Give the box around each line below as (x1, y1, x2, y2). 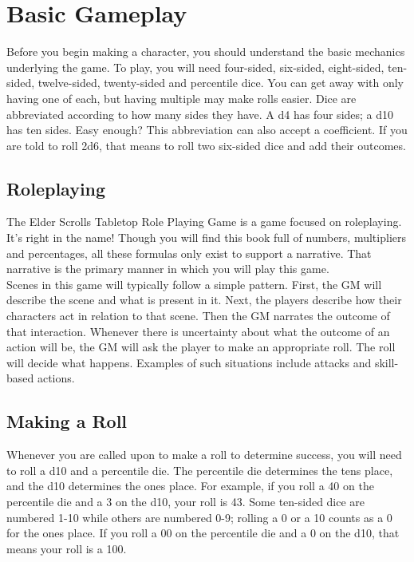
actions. (37, 370, 75, 386)
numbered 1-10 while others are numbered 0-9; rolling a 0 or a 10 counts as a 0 (6, 509, 392, 525)
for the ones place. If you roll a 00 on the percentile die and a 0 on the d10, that (6, 524, 400, 541)
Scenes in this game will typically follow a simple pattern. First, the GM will (6, 275, 382, 292)
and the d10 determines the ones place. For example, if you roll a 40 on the (6, 477, 374, 494)
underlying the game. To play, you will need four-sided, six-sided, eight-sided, (6, 58, 384, 75)
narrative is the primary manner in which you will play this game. (6, 260, 329, 277)
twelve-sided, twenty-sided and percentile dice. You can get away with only (37, 74, 404, 91)
